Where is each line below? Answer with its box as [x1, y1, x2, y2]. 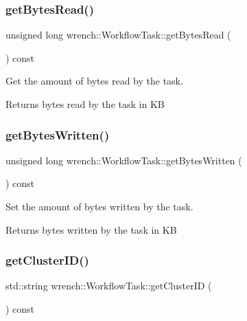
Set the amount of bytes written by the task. [5, 199, 193, 213]
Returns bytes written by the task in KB [5, 222, 177, 236]
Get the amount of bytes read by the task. [5, 74, 183, 88]
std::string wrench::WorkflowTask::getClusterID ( [5, 278, 212, 293]
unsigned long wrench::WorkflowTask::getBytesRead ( [5, 27, 231, 42]
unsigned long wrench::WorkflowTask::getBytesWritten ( [5, 153, 242, 167]
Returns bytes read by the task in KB [5, 97, 165, 111]
